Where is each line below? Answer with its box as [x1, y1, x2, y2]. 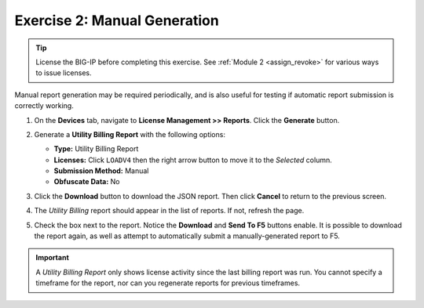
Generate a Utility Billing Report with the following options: [34, 129, 225, 139]
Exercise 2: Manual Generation [14, 12, 219, 29]
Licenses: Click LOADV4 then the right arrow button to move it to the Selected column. [53, 155, 333, 165]
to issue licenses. [35, 68, 92, 78]
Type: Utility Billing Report [53, 144, 139, 154]
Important [35, 253, 70, 263]
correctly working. [14, 101, 74, 111]
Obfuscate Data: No [53, 177, 121, 187]
